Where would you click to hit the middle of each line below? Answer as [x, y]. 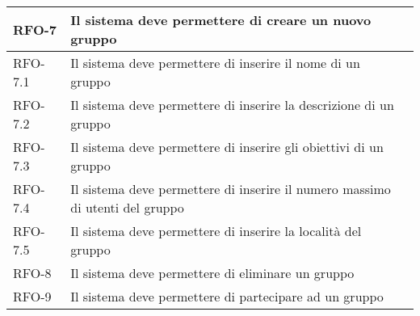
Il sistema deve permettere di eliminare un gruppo [212, 273]
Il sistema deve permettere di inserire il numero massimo [231, 189]
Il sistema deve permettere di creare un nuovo [221, 20]
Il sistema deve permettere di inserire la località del [216, 231]
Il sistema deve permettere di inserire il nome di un [215, 63]
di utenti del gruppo [127, 207]
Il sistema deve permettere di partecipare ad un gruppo [227, 296]
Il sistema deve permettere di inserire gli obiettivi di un [227, 147]
